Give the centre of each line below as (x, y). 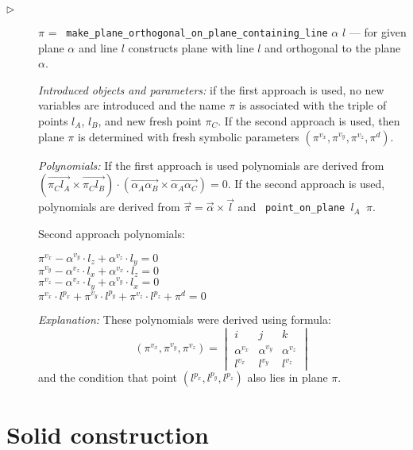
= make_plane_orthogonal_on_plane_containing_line (188, 32)
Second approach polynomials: (112, 234)
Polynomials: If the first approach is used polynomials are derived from (211, 165)
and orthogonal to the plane (333, 47)
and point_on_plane (291, 207)
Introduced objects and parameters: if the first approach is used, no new (211, 89)
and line (98, 47)
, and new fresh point (150, 121)
